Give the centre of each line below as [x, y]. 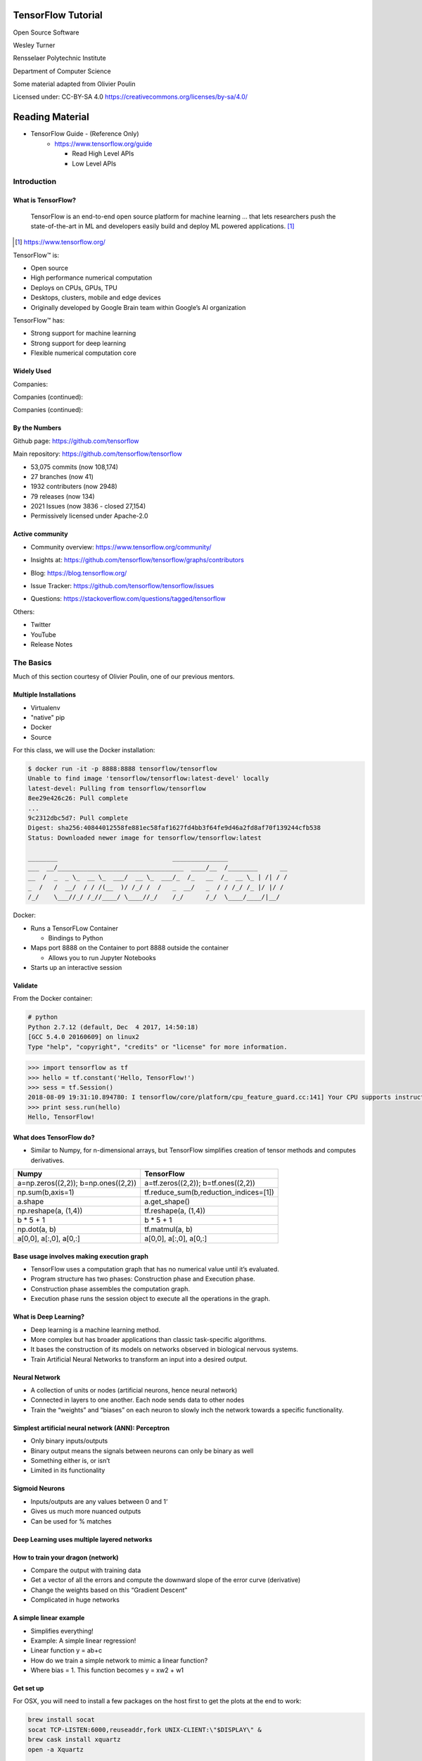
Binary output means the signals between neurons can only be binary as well [142, 1450]
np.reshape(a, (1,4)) [50, 1210]
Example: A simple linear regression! [83, 1641]
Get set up [28, 1688]
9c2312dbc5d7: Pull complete [78, 818]
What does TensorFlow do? [54, 1137]
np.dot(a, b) [37, 1229]
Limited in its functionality [68, 1470]
